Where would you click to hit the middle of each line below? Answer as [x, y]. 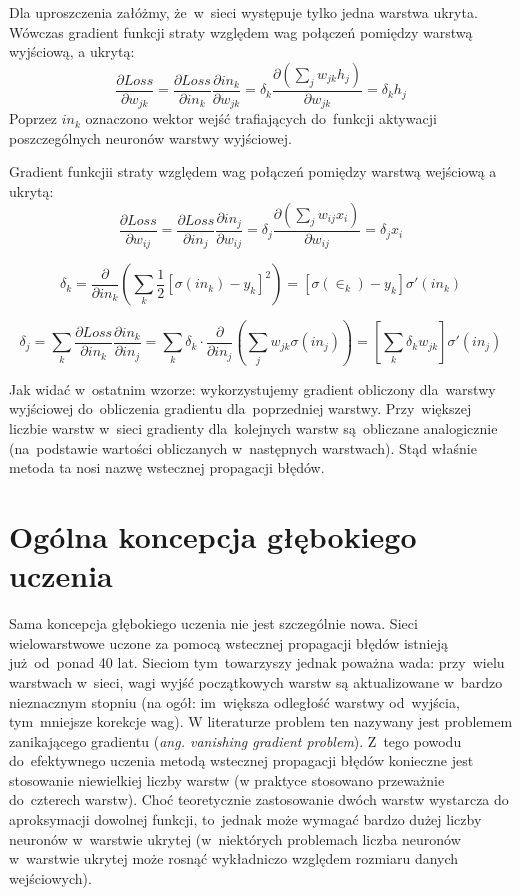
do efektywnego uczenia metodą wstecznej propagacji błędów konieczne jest [241, 760]
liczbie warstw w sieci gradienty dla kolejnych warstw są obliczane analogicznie [253, 428]
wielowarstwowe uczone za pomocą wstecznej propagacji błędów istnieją [228, 642]
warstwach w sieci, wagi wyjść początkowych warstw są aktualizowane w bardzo [256, 681]
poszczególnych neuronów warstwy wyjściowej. [150, 137]
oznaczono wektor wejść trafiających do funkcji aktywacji [261, 118]
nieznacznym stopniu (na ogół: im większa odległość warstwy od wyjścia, [234, 701]
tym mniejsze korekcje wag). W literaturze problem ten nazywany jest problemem [261, 721]
